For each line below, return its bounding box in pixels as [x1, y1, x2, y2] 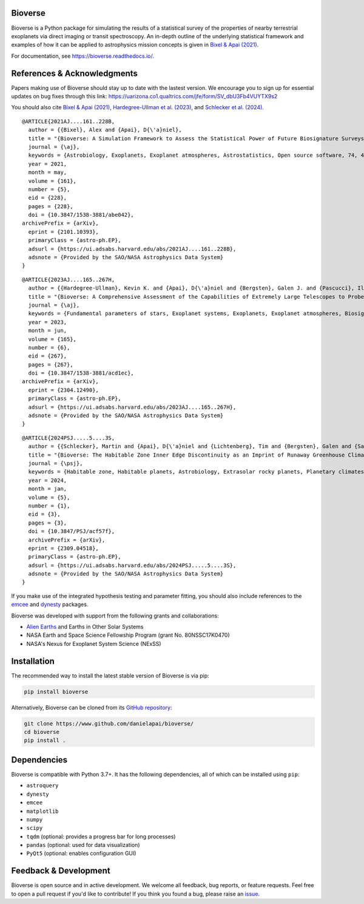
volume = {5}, [28, 494, 70, 501]
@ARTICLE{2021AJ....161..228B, [22, 118, 115, 124]
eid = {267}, [28, 353, 67, 359]
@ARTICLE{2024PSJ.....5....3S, [22, 434, 115, 441]
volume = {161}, [28, 177, 77, 185]
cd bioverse [24, 729, 60, 736]
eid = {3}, [28, 511, 61, 518]
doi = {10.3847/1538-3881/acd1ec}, [28, 370, 135, 376]
